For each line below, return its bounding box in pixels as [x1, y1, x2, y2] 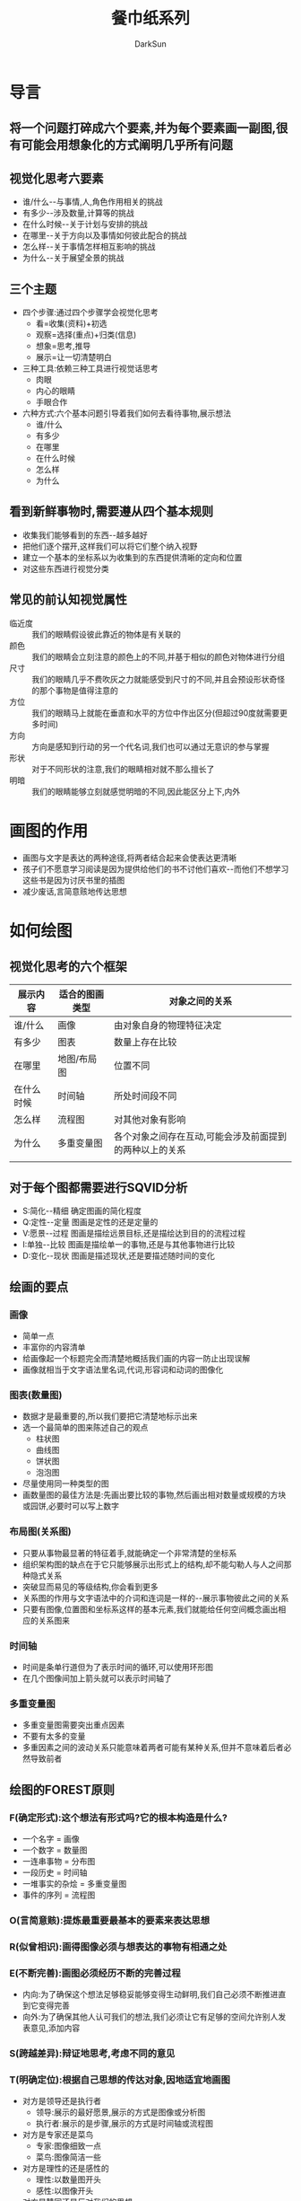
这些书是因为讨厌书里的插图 [21, 875, 125, 885]
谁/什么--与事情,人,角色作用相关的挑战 [21, 197, 163, 207]
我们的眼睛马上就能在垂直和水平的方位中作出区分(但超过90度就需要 [31, 707, 280, 718]
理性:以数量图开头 [35, 2174, 101, 2185]
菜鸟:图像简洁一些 [35, 2152, 101, 2162]
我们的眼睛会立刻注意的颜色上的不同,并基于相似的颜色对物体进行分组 [31, 651, 286, 662]
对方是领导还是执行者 [21, 2096, 101, 2107]
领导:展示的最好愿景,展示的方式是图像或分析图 [35, 2107, 206, 2117]
